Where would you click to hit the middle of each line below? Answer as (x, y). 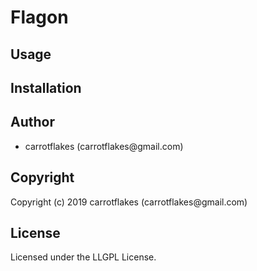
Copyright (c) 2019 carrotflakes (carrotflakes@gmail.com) (129, 202)
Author (32, 122)
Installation (46, 87)
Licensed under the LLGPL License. (83, 257)
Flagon (39, 17)
